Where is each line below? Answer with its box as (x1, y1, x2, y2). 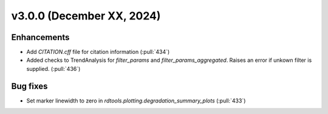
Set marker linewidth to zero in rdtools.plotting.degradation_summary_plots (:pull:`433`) (26, 97, 246, 104)
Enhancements (11, 32, 70, 42)
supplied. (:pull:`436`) (26, 65, 81, 72)
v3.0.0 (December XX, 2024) (11, 9, 161, 22)
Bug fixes (11, 81, 48, 91)
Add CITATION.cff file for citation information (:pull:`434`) (26, 49, 170, 56)
